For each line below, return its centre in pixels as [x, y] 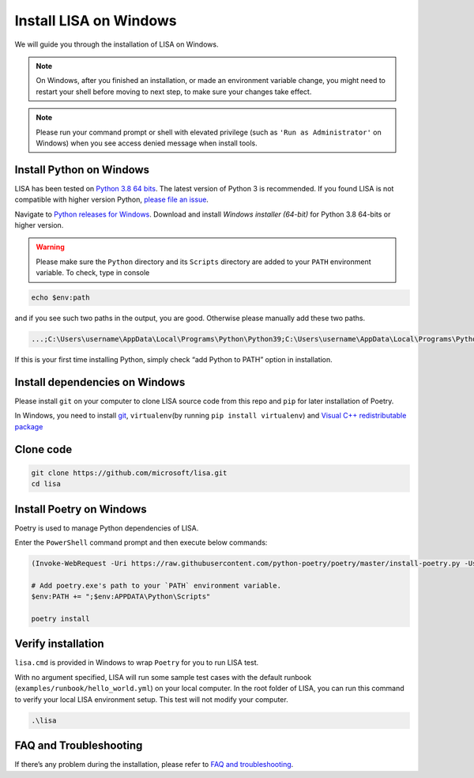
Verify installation [59, 644]
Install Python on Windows [82, 170]
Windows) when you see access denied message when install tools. [147, 143]
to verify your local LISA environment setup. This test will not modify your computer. [151, 699]
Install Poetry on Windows [81, 509]
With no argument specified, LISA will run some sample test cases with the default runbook [163, 677]
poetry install [60, 618]
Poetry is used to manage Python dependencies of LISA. [107, 528]
